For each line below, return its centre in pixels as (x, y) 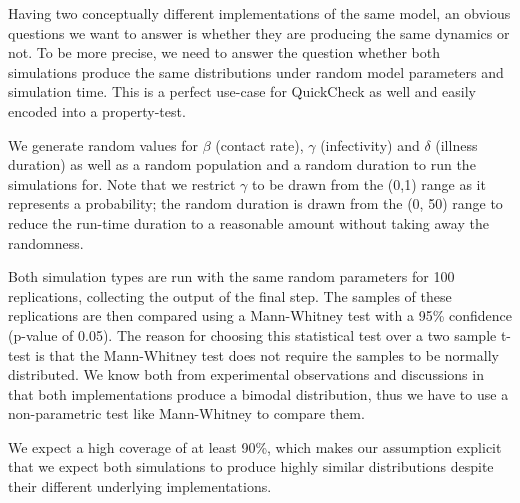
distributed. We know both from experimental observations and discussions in (246, 374)
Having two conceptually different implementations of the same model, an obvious (259, 13)
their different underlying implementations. (140, 486)
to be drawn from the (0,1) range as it (369, 183)
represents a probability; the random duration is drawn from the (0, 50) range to (255, 203)
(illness (456, 144)
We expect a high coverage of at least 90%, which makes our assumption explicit (255, 446)
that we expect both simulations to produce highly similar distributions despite (251, 466)
